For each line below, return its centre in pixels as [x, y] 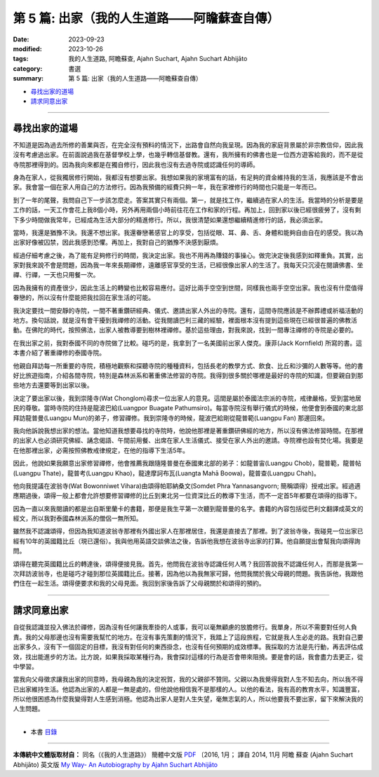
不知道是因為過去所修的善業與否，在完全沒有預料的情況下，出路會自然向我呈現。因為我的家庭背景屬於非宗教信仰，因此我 [188, 144]
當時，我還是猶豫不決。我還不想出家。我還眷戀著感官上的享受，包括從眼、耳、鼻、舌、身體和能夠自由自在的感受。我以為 [188, 232]
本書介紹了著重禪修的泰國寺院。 [59, 353]
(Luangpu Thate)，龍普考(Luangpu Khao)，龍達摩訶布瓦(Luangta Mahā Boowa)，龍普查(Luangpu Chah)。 [167, 473]
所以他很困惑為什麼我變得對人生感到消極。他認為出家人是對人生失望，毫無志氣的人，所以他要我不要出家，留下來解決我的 [188, 699]
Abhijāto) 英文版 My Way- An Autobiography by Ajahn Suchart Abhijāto [115, 764]
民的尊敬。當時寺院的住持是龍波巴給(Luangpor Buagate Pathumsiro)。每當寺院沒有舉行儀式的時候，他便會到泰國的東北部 [188, 408]
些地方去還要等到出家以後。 [53, 385]
